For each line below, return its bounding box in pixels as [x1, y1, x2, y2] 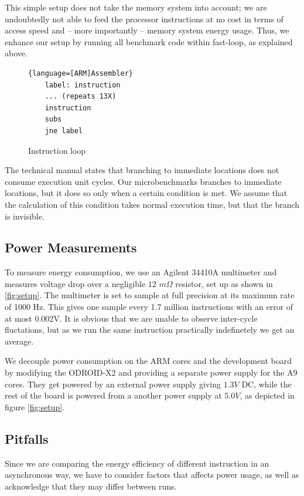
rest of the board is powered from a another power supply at [5, 389, 222, 401]
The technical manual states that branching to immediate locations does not [5, 164, 279, 176]
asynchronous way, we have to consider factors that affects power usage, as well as [5, 468, 299, 481]
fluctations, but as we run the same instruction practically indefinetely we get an [5, 323, 295, 336]
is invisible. [5, 210, 45, 222]
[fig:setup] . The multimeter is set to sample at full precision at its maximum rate [5, 289, 295, 301]
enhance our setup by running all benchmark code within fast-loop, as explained [5, 35, 293, 48]
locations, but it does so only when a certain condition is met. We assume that [5, 187, 288, 199]
